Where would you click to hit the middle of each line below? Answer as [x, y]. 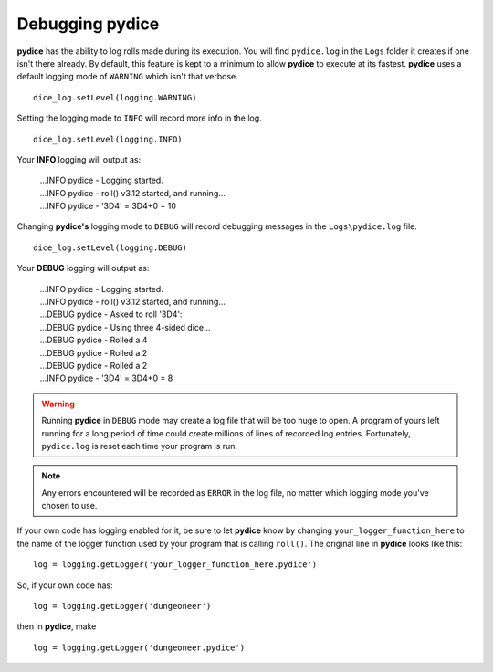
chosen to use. [69, 506]
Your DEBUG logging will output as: [83, 268]
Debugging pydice [88, 24]
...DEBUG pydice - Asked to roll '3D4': [111, 314]
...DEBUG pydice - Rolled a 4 [94, 340]
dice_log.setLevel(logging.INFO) [108, 139]
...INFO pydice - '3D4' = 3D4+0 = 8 [106, 378]
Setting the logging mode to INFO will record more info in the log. [139, 118]
